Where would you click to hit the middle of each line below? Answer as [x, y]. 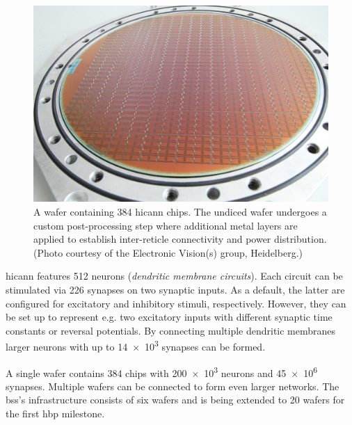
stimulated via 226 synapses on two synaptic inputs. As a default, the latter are [175, 289]
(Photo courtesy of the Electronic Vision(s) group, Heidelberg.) [168, 252]
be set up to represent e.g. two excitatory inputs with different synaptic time [169, 317]
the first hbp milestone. [55, 414]
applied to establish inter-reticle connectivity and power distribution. [180, 239]
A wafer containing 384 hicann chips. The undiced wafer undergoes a [180, 211]
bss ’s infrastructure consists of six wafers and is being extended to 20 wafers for [175, 400]
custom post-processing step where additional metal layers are [166, 225]
